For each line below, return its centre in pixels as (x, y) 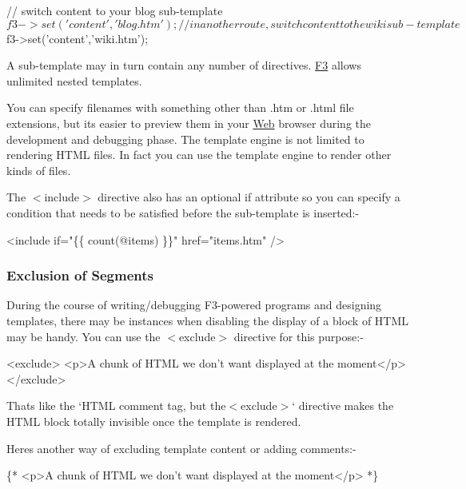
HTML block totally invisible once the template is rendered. (154, 421)
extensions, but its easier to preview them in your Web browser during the (189, 123)
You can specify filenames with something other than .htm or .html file (180, 107)
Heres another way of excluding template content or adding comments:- (181, 448)
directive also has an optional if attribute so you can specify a (249, 197)
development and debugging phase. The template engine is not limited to (185, 139)
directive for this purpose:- (299, 336)
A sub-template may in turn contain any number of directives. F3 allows (184, 65)
